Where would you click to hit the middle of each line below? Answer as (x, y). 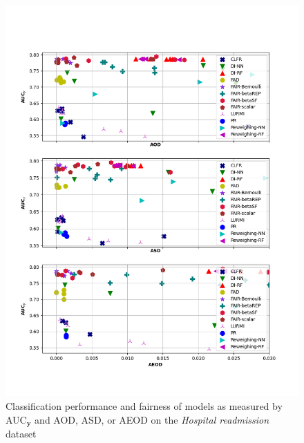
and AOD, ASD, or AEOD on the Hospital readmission (152, 419)
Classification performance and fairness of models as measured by (144, 405)
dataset (21, 433)
